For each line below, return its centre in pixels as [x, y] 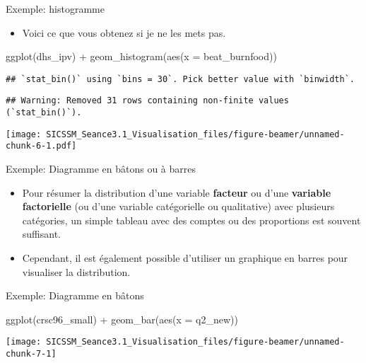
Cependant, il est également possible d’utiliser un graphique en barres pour [185, 258]
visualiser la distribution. [76, 271]
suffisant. [42, 234]
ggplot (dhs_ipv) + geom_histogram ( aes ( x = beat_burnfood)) [141, 56]
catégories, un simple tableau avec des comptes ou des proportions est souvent [191, 220]
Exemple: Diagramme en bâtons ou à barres [101, 169]
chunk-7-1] [31, 354]
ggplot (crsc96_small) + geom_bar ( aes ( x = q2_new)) [122, 319]
